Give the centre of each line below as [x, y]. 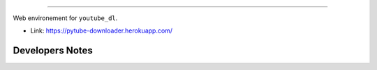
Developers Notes [53, 51]
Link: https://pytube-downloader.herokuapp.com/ [102, 30]
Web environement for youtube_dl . [65, 18]
